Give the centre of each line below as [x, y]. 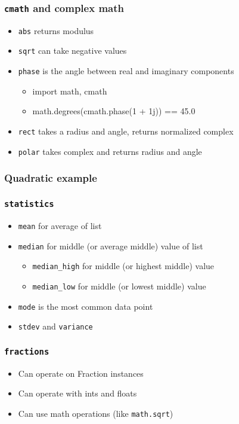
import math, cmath [70, 91]
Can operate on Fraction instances [81, 373]
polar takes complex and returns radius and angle [110, 151]
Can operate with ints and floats [77, 393]
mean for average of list [60, 225]
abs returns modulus [56, 30]
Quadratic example [51, 178]
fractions [27, 351]
